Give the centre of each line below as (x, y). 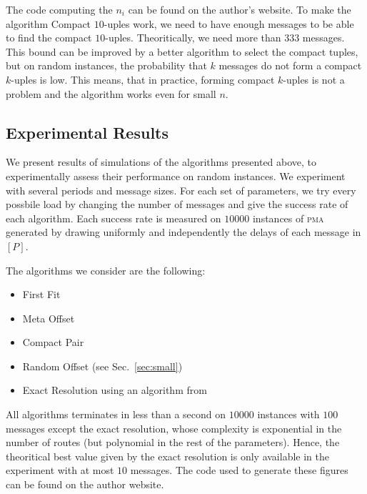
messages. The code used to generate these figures (239, 470)
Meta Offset (49, 318)
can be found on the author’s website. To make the (240, 9)
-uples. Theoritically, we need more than (193, 38)
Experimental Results (87, 132)
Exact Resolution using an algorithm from (115, 390)
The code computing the (59, 9)
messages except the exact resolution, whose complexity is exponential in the (174, 428)
